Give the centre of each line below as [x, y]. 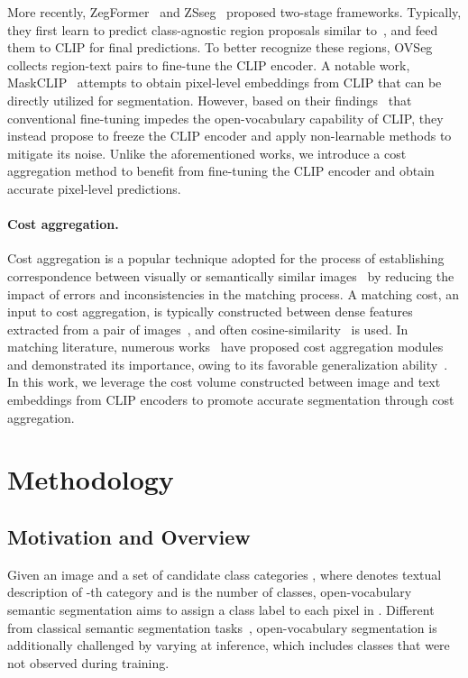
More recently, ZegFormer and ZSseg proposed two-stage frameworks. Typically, [234, 12]
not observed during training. [88, 662]
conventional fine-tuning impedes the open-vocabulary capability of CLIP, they [225, 118]
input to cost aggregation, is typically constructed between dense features [210, 312]
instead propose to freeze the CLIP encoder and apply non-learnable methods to [229, 136]
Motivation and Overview [129, 537]
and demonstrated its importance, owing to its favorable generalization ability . [228, 364]
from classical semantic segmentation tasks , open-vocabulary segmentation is [222, 627]
